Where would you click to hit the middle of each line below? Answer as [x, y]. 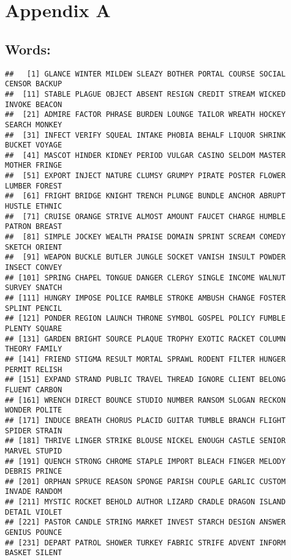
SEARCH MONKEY [34, 125]
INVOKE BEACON [34, 104]
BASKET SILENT [34, 553]
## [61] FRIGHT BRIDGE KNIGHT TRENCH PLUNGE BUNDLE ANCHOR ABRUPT [145, 196]
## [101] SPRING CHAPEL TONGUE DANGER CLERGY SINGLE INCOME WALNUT [145, 278]
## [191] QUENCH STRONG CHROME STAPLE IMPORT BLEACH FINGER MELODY [145, 461]
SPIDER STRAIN [34, 431]
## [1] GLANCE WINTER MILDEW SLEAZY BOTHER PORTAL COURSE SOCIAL [145, 74]
